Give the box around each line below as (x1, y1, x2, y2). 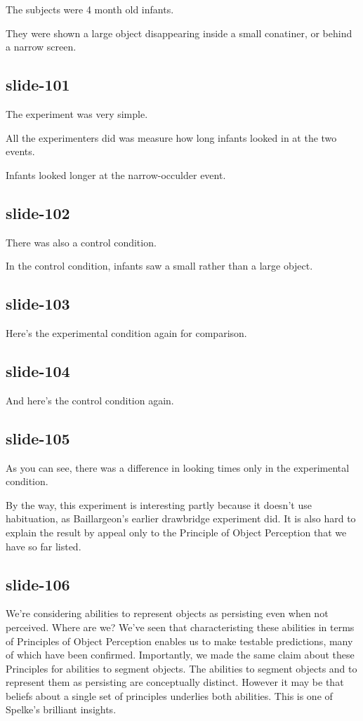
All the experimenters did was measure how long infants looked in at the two (6, 130, 337, 145)
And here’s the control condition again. (6, 392, 174, 407)
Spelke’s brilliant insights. (6, 702, 117, 717)
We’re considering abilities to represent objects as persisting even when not (6, 606, 329, 621)
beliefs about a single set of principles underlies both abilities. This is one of (6, 688, 333, 703)
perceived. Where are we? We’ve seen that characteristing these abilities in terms (6, 619, 355, 634)
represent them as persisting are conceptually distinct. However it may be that (6, 675, 344, 689)
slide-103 (6, 293, 70, 315)
